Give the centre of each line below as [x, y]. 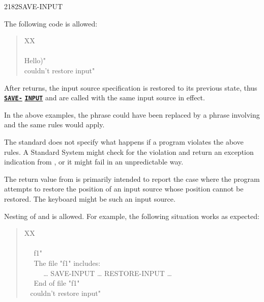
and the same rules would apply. [54, 125]
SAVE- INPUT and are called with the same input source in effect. [105, 98]
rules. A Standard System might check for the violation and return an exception [129, 152]
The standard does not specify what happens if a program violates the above [124, 142]
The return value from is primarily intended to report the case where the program [132, 179]
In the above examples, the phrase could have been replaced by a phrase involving [132, 114]
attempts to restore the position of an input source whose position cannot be [124, 189]
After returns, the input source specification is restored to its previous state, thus [131, 87]
